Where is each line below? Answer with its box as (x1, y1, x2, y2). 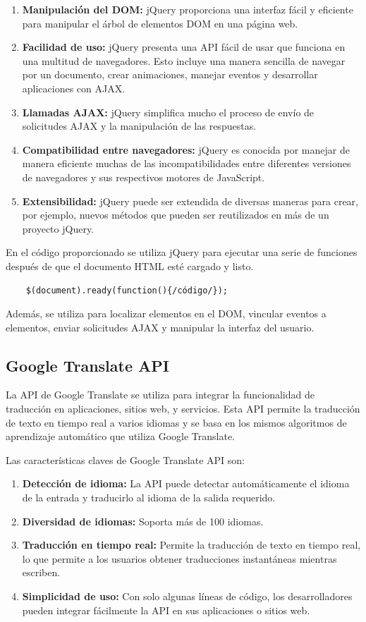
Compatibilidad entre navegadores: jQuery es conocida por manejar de (22, 142, 350, 157)
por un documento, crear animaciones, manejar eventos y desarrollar (22, 67, 318, 82)
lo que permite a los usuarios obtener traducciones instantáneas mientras (22, 551, 337, 566)
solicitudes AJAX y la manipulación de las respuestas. (22, 118, 257, 133)
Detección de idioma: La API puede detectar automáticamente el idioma (22, 476, 350, 491)
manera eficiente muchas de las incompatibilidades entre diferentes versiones (22, 156, 351, 171)
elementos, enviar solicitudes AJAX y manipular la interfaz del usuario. (6, 319, 315, 334)
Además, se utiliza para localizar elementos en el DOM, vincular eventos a (6, 306, 327, 321)
